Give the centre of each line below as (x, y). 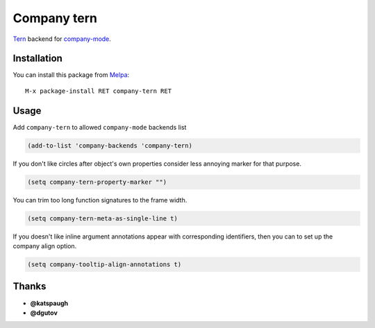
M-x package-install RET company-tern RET (99, 91)
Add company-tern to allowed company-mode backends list (100, 127)
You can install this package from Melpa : (71, 75)
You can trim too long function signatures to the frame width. (100, 200)
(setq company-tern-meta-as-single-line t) (103, 218)
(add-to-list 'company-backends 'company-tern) (110, 145)
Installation (37, 59)
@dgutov (44, 313)
